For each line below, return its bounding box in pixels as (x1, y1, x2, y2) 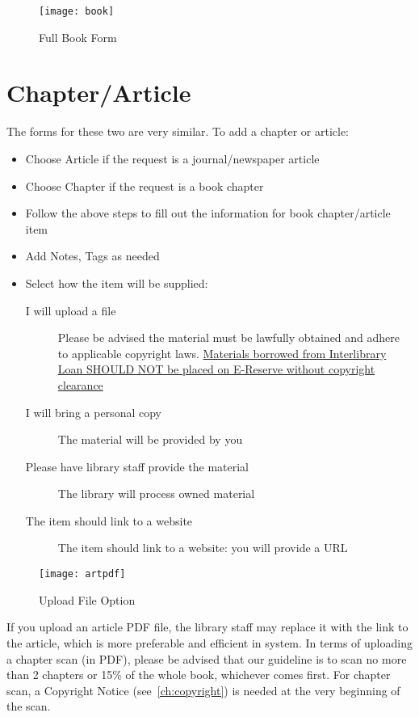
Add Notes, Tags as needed (25, 247, 160, 264)
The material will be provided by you (57, 431, 243, 448)
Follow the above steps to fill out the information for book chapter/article (25, 205, 391, 221)
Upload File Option (39, 591, 136, 608)
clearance (57, 376, 103, 393)
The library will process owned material (57, 485, 255, 502)
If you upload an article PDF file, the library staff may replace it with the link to (6, 618, 409, 635)
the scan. (6, 698, 51, 715)
